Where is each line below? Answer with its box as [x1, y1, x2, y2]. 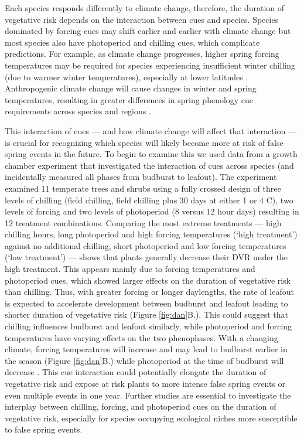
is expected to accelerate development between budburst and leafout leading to [5, 297, 288, 309]
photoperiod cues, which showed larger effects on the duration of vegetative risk [5, 274, 291, 286]
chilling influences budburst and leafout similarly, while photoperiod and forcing [5, 320, 292, 332]
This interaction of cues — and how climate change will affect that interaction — [5, 124, 296, 137]
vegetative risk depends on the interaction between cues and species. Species [5, 13, 279, 25]
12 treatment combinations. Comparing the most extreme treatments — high [5, 216, 282, 229]
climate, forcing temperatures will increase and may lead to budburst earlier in [5, 343, 288, 355]
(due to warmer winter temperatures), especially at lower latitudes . [5, 70, 248, 83]
